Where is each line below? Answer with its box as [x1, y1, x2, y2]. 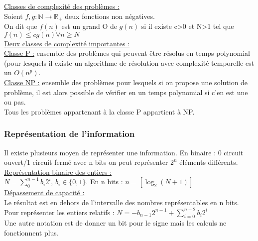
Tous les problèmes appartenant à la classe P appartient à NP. [4, 106, 195, 117]
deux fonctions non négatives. [65, 10, 155, 21]
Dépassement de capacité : [4, 187, 85, 198]
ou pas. [4, 97, 26, 107]
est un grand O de [61, 21, 117, 31]
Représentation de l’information [4, 127, 135, 140]
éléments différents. [179, 157, 238, 167]
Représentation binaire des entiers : [4, 166, 112, 177]
